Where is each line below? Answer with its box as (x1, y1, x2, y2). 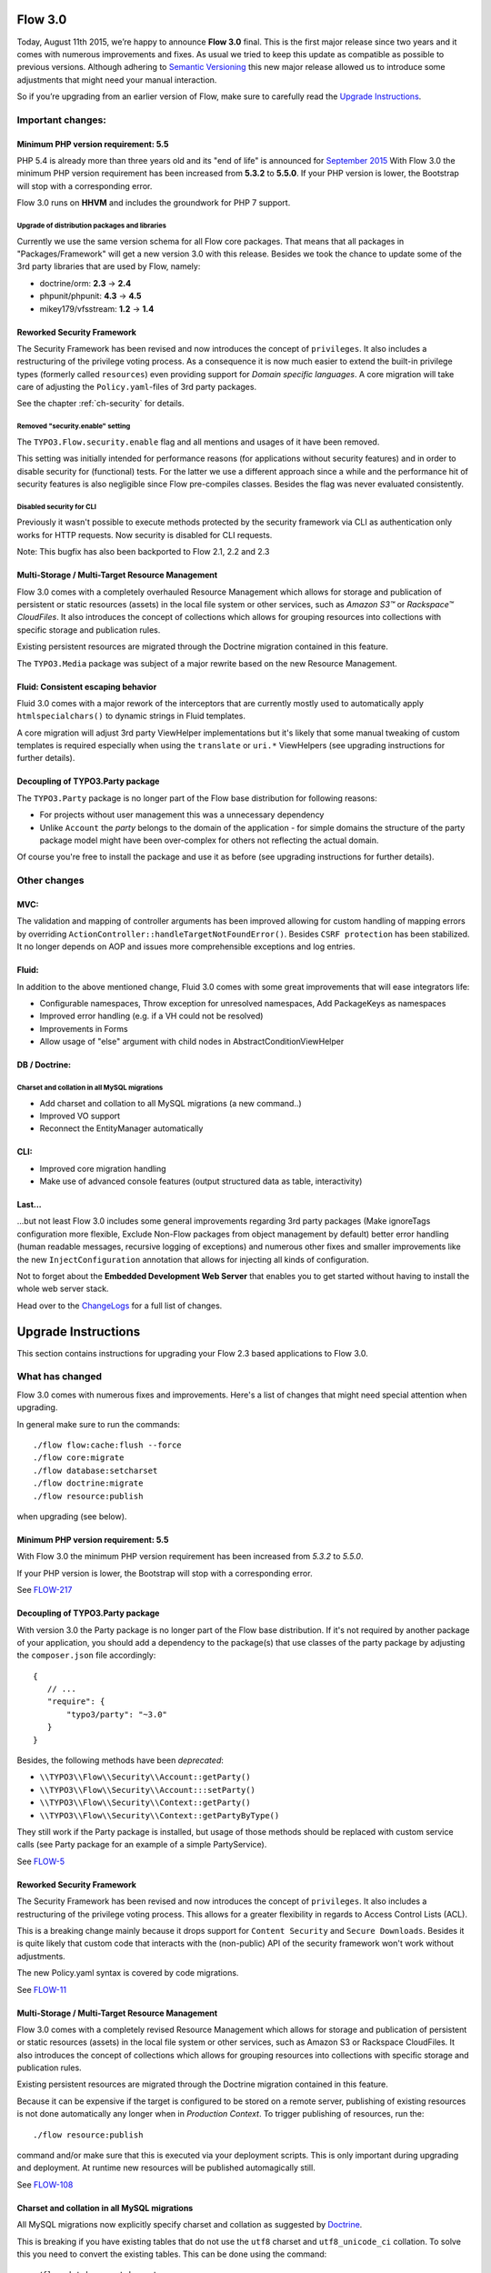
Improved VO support (39, 1110, 121, 1121)
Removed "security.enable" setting (16, 422, 131, 431)
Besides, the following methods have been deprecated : (16, 1755, 225, 1766)
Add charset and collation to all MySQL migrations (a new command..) (39, 1097, 302, 1108)
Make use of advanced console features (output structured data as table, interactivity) (39, 1176, 363, 1187)
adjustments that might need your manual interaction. (16, 74, 217, 85)
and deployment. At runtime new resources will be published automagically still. (16, 2162, 316, 2173)
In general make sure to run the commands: (16, 1418, 181, 1429)
